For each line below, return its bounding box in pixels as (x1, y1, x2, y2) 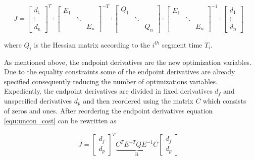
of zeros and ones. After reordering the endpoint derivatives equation (4, 106, 213, 116)
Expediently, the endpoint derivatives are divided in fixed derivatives (4, 86, 212, 96)
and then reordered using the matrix (83, 96, 194, 106)
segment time (161, 39, 203, 50)
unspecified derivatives (4, 96, 72, 106)
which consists (203, 96, 246, 106)
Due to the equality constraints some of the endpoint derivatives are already (4, 66, 235, 77)
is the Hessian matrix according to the (34, 39, 150, 50)
